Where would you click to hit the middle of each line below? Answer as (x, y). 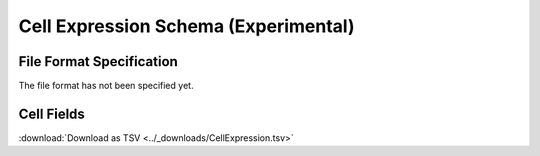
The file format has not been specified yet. (106, 86)
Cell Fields (51, 113)
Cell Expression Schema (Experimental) (186, 26)
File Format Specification (98, 61)
